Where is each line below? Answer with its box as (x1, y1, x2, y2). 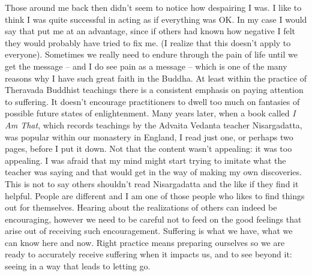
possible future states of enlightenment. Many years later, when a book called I (5, 107, 296, 119)
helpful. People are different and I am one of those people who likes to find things (5, 189, 305, 202)
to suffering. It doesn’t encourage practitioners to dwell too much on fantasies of (5, 95, 300, 107)
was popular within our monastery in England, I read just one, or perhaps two (5, 130, 293, 143)
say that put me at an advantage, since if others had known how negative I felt (5, 25, 296, 37)
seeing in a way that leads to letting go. (5, 260, 151, 272)
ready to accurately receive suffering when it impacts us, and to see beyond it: (5, 248, 292, 260)
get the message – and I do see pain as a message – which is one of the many (5, 59, 287, 72)
